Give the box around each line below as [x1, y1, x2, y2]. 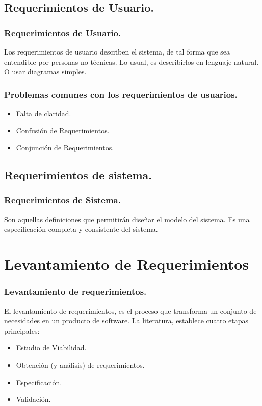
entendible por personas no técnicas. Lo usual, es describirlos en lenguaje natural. [4, 56, 259, 67]
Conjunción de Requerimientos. [16, 142, 114, 153]
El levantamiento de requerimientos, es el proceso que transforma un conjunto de [4, 305, 257, 316]
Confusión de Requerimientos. [16, 125, 110, 136]
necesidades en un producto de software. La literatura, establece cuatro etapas [4, 315, 249, 326]
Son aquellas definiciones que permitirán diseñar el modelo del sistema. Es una [4, 213, 250, 224]
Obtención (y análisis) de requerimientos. [16, 359, 145, 370]
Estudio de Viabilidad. [16, 342, 87, 353]
